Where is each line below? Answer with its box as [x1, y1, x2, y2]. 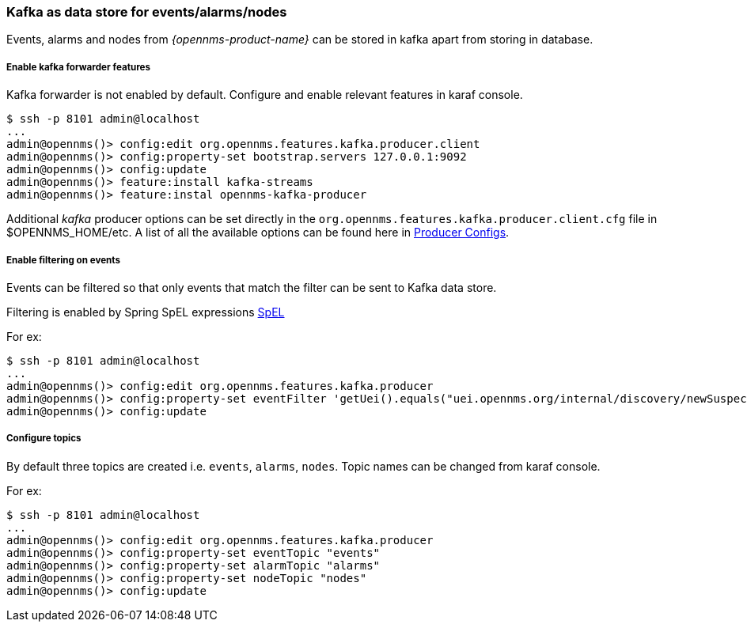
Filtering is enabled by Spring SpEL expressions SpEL [6, 305, 285, 319]
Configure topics [6, 433, 82, 445]
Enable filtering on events [6, 254, 120, 266]
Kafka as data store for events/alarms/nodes [6, 4, 287, 20]
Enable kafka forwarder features [6, 61, 150, 73]
